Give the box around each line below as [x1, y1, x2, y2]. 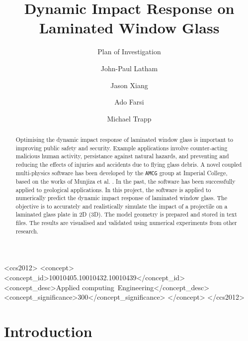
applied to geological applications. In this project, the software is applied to [15, 185, 211, 194]
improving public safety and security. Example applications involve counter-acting [15, 143, 228, 152]
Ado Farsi [114, 97, 144, 107]
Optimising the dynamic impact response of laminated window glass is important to [15, 135, 233, 144]
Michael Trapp [107, 113, 152, 123]
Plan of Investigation [97, 46, 161, 57]
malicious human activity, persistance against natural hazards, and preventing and [15, 152, 229, 160]
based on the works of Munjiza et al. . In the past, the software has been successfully [15, 177, 236, 185]
